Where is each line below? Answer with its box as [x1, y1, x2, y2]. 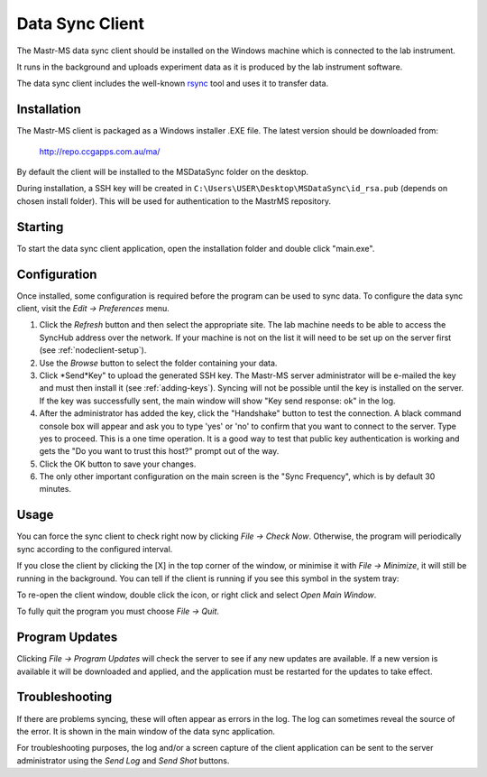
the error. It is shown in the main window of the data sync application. [16, 726, 275, 736]
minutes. [39, 484, 72, 495]
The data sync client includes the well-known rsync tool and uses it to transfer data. [16, 78, 329, 89]
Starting [16, 219, 64, 235]
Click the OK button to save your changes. [39, 458, 197, 469]
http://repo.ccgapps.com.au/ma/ [39, 145, 161, 157]
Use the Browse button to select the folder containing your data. [39, 357, 278, 368]
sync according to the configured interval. [16, 543, 173, 554]
